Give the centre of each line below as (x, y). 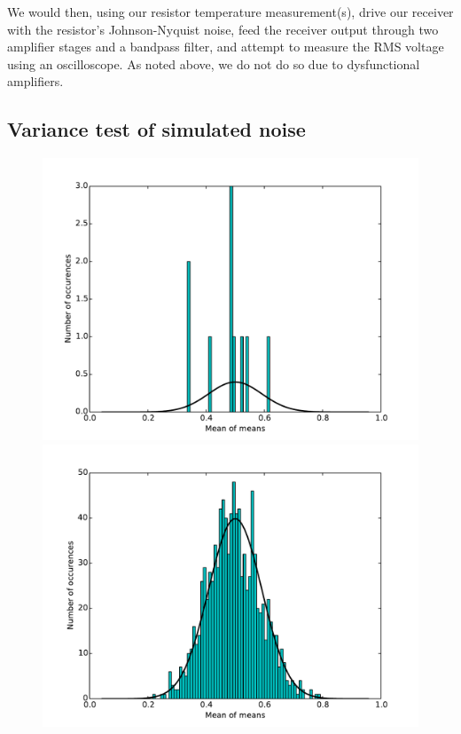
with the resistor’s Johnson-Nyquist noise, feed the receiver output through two (223, 29)
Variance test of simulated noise (156, 129)
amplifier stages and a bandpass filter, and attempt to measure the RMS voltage (226, 47)
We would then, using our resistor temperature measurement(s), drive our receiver (230, 12)
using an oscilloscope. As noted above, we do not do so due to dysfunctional (214, 63)
